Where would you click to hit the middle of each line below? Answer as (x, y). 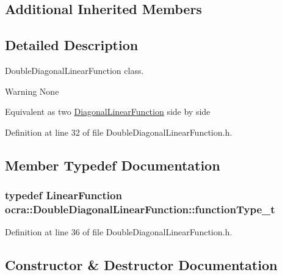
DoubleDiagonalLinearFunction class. (74, 70)
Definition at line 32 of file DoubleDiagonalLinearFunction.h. (119, 132)
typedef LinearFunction (63, 195)
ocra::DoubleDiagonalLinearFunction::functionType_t (140, 209)
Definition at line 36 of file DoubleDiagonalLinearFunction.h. (119, 232)
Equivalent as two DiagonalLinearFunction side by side (108, 112)
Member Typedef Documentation (113, 165)
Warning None (32, 91)
